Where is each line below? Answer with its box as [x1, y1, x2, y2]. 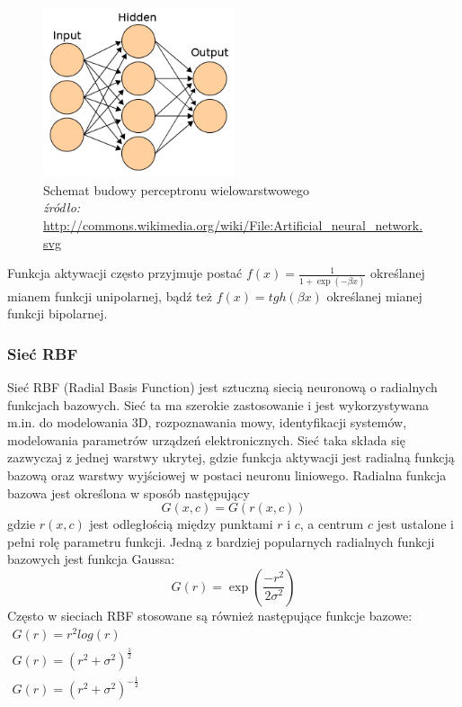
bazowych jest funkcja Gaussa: [7, 550, 175, 568]
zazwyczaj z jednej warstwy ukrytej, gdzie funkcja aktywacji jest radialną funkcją [7, 448, 455, 467]
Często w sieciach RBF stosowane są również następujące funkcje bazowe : [7, 605, 413, 624]
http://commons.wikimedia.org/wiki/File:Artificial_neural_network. [43, 216, 423, 235]
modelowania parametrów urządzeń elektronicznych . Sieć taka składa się [7, 430, 405, 449]
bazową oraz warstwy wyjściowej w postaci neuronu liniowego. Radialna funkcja [7, 465, 447, 484]
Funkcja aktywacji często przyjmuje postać [7, 264, 243, 282]
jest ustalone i [377, 515, 454, 533]
